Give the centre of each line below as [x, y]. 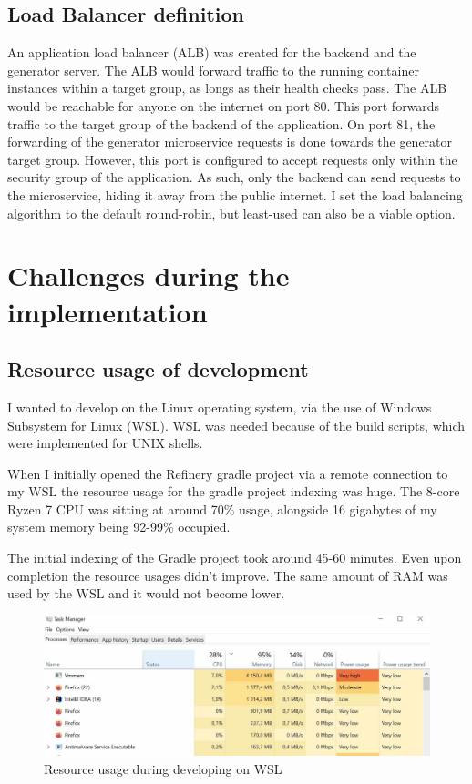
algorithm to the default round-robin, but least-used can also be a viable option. [231, 213]
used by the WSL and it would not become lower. [146, 593]
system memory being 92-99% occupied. [119, 527]
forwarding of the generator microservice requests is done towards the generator [230, 142]
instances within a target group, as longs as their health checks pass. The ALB [227, 88]
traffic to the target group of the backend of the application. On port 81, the [221, 123]
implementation [108, 311]
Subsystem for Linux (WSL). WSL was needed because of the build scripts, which [236, 425]
